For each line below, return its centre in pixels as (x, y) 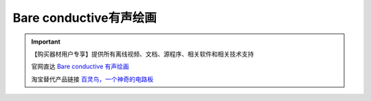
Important (46, 42)
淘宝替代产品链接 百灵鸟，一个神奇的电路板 (92, 79)
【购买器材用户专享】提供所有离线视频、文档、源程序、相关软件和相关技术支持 (143, 54)
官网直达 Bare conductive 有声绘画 (80, 67)
